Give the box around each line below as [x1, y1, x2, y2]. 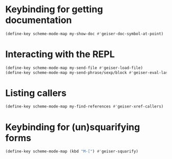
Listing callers [5, 87, 67, 99]
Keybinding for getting [5, 4, 103, 15]
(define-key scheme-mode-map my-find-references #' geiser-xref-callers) [5, 104, 164, 109]
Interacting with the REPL [5, 48, 115, 60]
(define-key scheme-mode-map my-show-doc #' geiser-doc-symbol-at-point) [5, 31, 164, 36]
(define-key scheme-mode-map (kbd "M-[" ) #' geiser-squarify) [5, 149, 139, 154]
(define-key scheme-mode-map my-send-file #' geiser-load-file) [5, 65, 143, 70]
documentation [5, 14, 72, 26]
